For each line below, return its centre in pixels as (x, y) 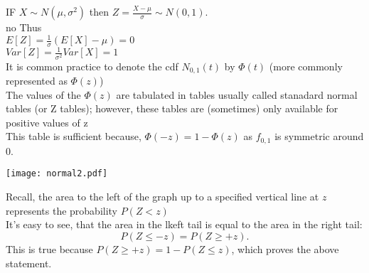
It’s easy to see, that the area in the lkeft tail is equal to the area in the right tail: (184, 224)
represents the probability (62, 210)
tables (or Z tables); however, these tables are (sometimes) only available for (172, 108)
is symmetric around (319, 136)
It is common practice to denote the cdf (92, 66)
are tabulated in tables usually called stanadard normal (237, 94)
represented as (37, 81)
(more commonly (306, 66)
